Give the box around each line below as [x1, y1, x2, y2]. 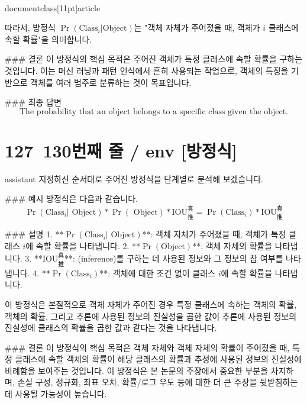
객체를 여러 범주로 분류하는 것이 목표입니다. [30, 76, 192, 88]
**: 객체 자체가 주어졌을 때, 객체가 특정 [142, 228, 286, 240]
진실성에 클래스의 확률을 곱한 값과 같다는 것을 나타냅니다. [5, 321, 217, 334]
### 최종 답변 [5, 96, 62, 108]
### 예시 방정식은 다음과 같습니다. [5, 192, 138, 205]
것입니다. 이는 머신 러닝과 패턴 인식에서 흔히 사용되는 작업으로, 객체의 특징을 [5, 64, 289, 76]
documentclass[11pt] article [5, 1, 101, 14]
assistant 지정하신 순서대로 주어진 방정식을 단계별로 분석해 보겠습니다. [5, 172, 264, 185]
